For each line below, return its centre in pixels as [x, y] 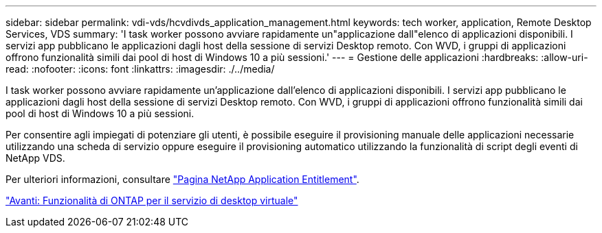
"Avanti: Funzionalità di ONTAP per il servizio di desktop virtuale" [152, 200]
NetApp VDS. [35, 158]
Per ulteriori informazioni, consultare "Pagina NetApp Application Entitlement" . [182, 179]
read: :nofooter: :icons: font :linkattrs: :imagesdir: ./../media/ [140, 69]
